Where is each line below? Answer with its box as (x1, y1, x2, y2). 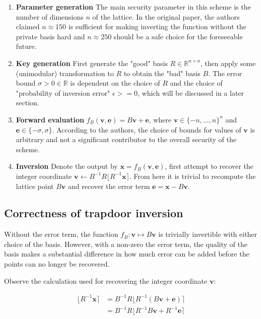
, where (149, 114, 172, 124)
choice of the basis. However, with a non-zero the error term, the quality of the (4, 238, 247, 249)
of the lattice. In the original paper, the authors (92, 11, 240, 22)
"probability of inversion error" (16, 87, 110, 98)
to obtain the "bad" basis (123, 68, 201, 78)
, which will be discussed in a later (138, 87, 244, 98)
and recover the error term (68, 180, 150, 191)
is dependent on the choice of (70, 78, 160, 88)
